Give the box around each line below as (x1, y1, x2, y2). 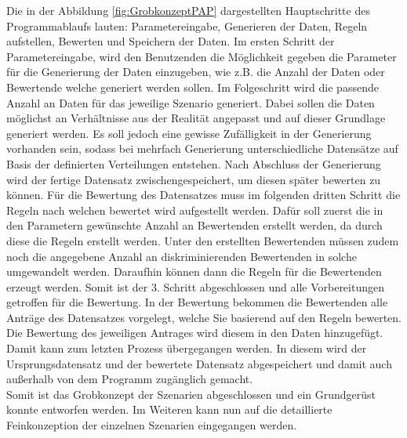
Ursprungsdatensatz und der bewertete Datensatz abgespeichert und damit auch (6, 355, 392, 371)
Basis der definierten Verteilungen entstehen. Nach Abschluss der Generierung (6, 155, 381, 172)
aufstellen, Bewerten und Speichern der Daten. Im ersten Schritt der (6, 33, 335, 49)
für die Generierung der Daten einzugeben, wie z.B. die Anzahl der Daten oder (6, 63, 385, 80)
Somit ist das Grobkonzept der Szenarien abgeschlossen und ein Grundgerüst (6, 386, 376, 402)
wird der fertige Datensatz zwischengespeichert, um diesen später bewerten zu (6, 171, 381, 187)
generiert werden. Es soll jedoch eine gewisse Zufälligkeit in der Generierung (6, 125, 372, 141)
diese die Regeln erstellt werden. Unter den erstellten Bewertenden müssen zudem (6, 232, 399, 248)
